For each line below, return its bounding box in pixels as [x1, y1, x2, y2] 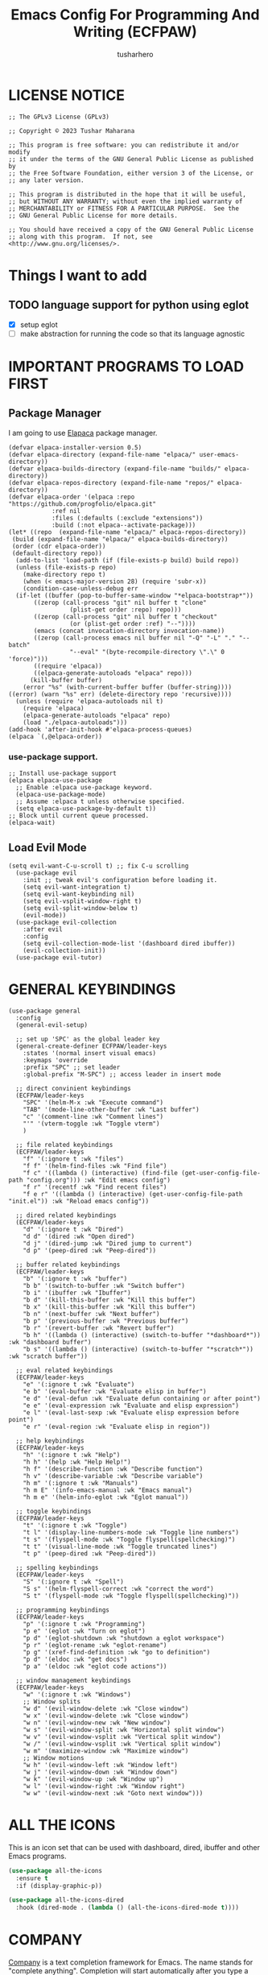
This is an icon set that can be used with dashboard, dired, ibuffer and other [8, 1842, 260, 1852]
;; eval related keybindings [15, 1366, 113, 1374]
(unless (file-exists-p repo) [15, 563, 117, 571]
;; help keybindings [15, 1436, 85, 1445]
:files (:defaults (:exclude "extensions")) [51, 514, 204, 522]
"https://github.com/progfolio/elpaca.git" [8, 499, 157, 508]
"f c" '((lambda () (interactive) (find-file [23, 1169, 179, 1177]
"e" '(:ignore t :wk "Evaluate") [23, 1380, 135, 1389]
